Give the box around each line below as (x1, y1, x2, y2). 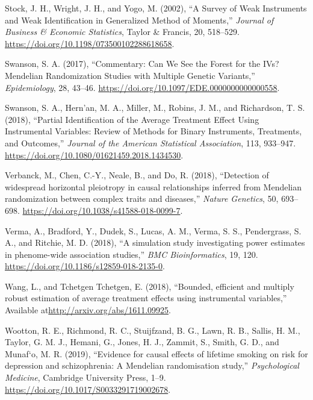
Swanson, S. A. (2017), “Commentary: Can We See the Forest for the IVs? (5, 57, 279, 70)
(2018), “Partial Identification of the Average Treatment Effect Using (5, 113, 259, 125)
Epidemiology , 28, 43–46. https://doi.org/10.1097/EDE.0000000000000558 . (5, 81, 280, 93)
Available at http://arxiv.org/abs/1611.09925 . (5, 304, 171, 316)
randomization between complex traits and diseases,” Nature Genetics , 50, (5, 192, 279, 205)
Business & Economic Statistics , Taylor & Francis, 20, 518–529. (5, 25, 240, 38)
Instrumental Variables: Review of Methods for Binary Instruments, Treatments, (5, 125, 302, 137)
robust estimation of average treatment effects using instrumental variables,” (5, 292, 287, 304)
